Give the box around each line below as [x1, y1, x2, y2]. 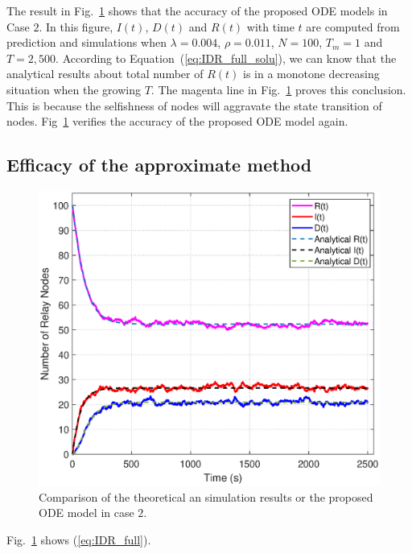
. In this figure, [39, 18, 113, 35]
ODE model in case [39, 504, 134, 521]
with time [246, 18, 295, 35]
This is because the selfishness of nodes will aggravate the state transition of [6, 97, 382, 114]
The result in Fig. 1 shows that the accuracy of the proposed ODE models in [6, 2, 388, 19]
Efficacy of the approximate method [6, 152, 312, 177]
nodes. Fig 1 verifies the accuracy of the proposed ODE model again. [6, 113, 348, 130]
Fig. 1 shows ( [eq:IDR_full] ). [6, 531, 151, 548]
